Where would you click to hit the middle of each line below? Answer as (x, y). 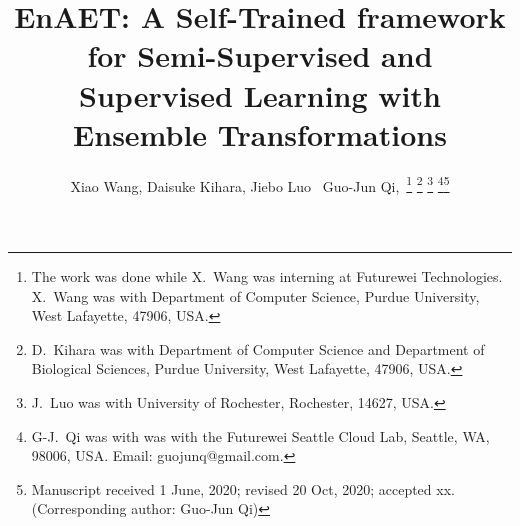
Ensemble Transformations (260, 133)
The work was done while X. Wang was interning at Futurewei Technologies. (267, 275)
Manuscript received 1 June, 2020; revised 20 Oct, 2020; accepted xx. (243, 488)
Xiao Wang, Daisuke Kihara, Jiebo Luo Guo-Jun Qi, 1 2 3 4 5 (260, 184)
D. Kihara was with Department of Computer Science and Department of (258, 348)
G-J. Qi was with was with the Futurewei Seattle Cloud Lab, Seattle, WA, (260, 435)
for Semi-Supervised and (260, 55)
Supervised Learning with (260, 94)
